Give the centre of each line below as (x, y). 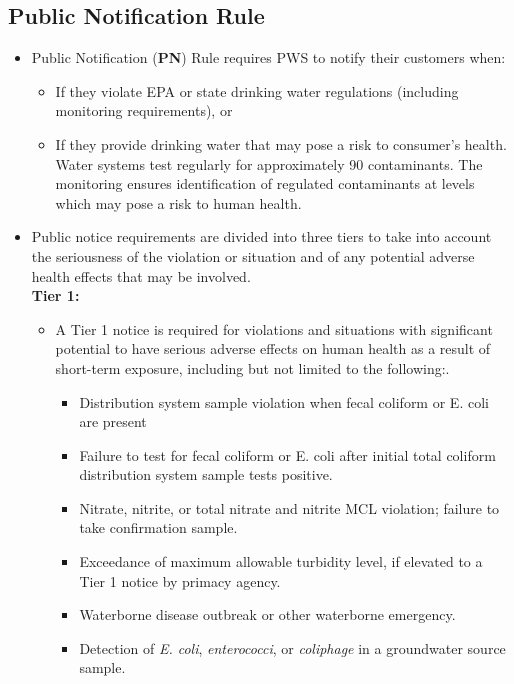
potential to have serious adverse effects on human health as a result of (273, 348)
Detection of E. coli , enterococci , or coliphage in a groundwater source (292, 647)
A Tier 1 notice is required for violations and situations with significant (274, 328)
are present (113, 421)
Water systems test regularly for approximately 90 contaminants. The (269, 163)
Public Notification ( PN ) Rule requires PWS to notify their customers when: (268, 57)
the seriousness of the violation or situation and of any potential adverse (253, 255)
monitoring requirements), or (144, 110)
